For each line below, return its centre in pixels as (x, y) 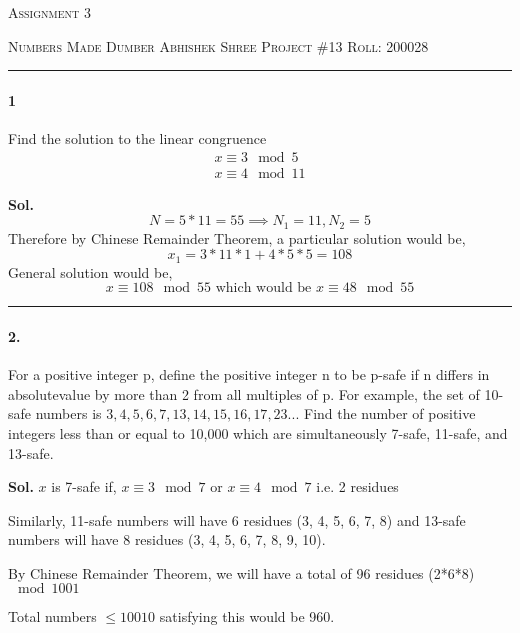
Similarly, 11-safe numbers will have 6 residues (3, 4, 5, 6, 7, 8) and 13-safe (237, 519)
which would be (263, 288)
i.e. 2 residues (357, 486)
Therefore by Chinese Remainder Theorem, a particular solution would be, (237, 237)
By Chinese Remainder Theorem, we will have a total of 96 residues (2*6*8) (241, 572)
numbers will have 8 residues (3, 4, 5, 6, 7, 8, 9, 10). (167, 539)
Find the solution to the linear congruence (137, 137)
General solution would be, (90, 271)
